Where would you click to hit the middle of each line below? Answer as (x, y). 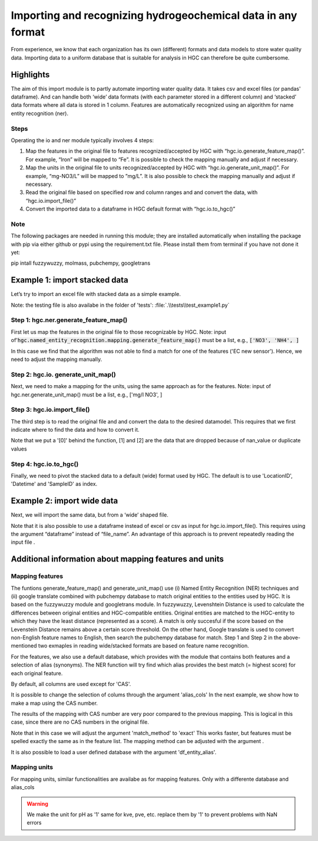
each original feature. (37, 673)
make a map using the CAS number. (54, 703)
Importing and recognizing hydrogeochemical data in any (154, 15)
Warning (37, 804)
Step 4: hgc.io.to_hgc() (45, 464)
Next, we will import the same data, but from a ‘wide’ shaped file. (90, 515)
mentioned (24, 646)
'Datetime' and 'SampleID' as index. (54, 484)
